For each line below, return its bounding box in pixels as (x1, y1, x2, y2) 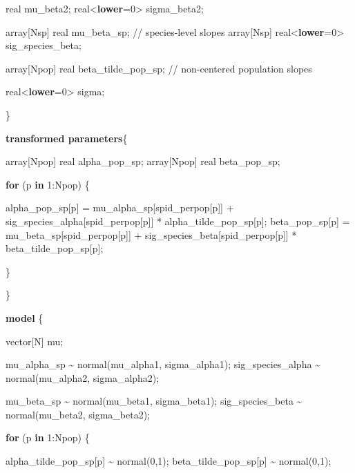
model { (6, 310, 44, 325)
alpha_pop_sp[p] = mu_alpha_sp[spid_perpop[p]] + (6, 200, 234, 215)
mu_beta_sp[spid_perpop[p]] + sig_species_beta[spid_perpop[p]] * (6, 227, 297, 242)
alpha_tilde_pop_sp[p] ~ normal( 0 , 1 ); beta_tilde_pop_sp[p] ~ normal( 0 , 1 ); (6, 454, 332, 468)
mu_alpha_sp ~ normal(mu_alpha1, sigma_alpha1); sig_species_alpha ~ (6, 357, 320, 371)
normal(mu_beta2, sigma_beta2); (6, 407, 150, 421)
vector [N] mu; (6, 334, 64, 348)
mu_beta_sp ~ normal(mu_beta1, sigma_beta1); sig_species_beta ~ (6, 394, 303, 408)
